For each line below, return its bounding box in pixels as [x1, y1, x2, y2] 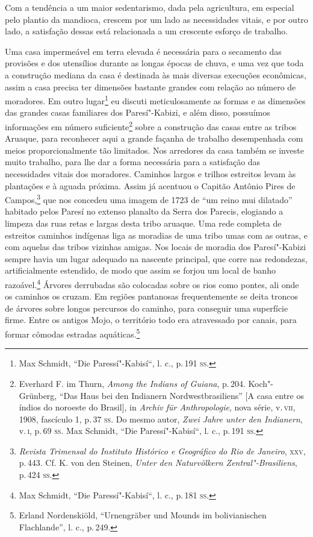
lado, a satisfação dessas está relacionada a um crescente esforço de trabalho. [5, 25, 288, 37]
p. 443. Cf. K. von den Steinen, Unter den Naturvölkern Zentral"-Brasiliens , [19, 456, 297, 469]
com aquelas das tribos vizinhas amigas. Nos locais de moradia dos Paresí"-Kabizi [5, 240, 306, 253]
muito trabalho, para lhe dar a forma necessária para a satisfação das [5, 155, 261, 168]
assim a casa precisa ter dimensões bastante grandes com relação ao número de [5, 80, 296, 93]
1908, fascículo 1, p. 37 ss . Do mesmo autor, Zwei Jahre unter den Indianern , [19, 412, 303, 425]
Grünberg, [19, 389, 57, 401]
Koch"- [248, 377, 273, 389]
